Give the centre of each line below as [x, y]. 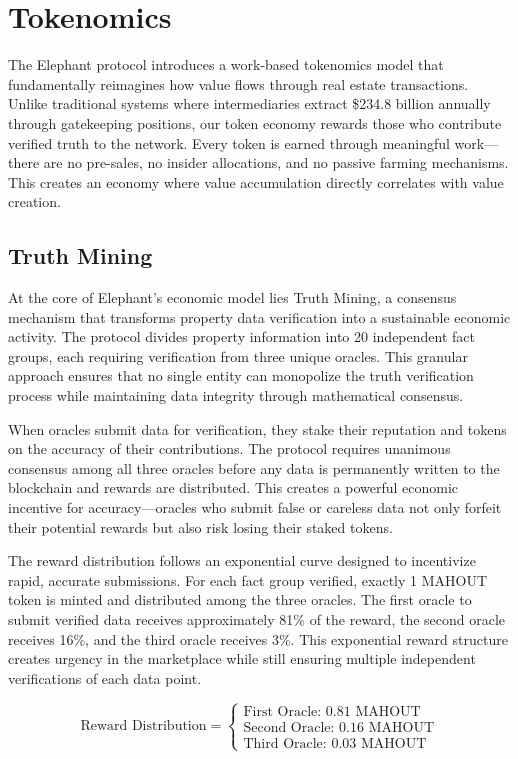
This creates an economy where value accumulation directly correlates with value [256, 181]
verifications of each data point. [105, 677]
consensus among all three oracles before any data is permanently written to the [254, 467]
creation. [34, 201]
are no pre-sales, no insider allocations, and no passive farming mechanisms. [276, 162]
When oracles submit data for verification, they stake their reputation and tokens [257, 428]
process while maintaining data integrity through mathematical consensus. [236, 395]
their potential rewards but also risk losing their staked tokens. [200, 526]
